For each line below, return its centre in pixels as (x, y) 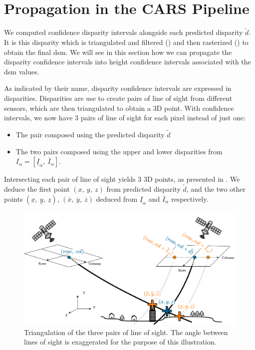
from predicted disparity (143, 188)
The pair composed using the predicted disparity (90, 134)
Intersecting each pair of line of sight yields (70, 179)
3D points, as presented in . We (192, 179)
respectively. (190, 198)
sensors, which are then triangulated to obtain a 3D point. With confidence (119, 108)
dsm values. (22, 71)
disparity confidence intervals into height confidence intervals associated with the (127, 62)
